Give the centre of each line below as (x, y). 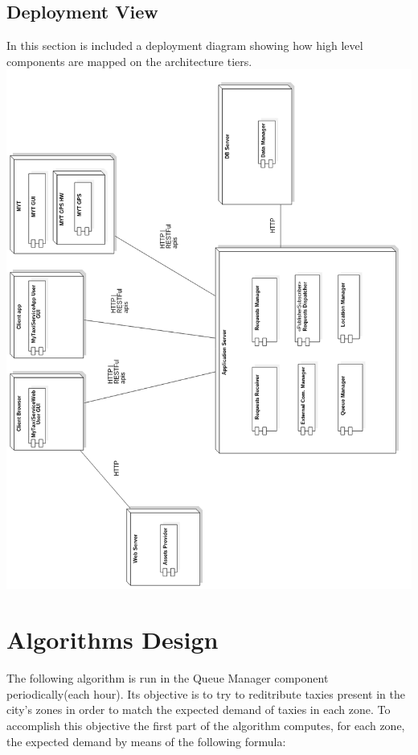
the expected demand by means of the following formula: (146, 741)
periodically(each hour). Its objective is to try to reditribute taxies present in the (206, 693)
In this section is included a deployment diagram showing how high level (185, 45)
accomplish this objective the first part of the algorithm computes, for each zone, (206, 725)
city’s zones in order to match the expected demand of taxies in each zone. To (199, 710)
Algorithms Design (113, 639)
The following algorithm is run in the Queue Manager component (168, 678)
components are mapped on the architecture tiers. (129, 61)
